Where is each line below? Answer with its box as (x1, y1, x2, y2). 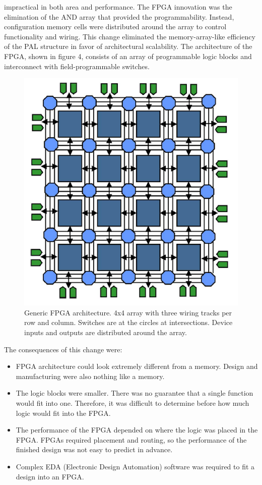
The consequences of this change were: (4, 344, 122, 354)
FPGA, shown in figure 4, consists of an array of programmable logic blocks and (4, 50, 252, 61)
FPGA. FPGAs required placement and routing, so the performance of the (16, 434, 247, 445)
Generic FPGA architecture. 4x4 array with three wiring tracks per (24, 307, 232, 317)
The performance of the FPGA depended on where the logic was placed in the (16, 424, 258, 435)
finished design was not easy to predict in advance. (16, 444, 173, 455)
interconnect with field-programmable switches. (4, 61, 150, 71)
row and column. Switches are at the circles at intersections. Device (24, 317, 233, 328)
